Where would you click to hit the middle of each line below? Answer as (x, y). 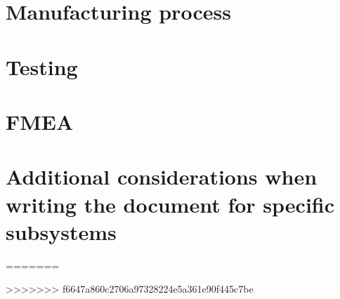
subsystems (61, 231)
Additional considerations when (162, 177)
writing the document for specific (170, 204)
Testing (42, 66)
